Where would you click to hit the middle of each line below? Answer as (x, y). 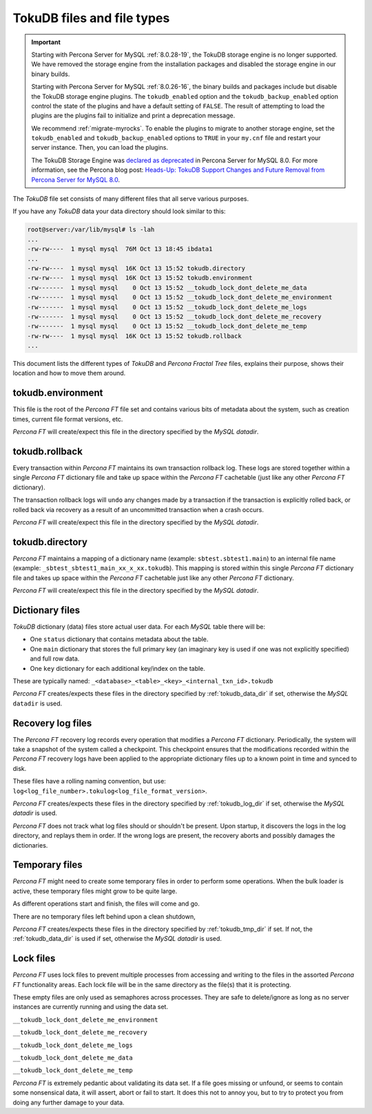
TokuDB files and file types (91, 18)
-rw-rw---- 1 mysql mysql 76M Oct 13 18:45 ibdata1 (120, 249)
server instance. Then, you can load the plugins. (100, 148)
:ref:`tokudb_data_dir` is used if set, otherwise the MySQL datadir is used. (117, 939)
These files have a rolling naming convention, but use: (90, 781)
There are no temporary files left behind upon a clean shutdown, (104, 916)
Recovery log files (52, 723)
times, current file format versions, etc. (68, 419)
